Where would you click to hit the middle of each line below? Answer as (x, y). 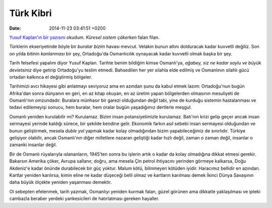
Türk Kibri (31, 13)
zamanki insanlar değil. (33, 145)
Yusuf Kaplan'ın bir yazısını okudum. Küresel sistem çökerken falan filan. (84, 37)
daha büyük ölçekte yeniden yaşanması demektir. (60, 182)
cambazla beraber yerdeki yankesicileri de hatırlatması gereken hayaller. (84, 198)
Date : (15, 28)
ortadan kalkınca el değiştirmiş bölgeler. (51, 77)
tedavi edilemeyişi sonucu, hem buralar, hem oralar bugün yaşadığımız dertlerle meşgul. (100, 107)
